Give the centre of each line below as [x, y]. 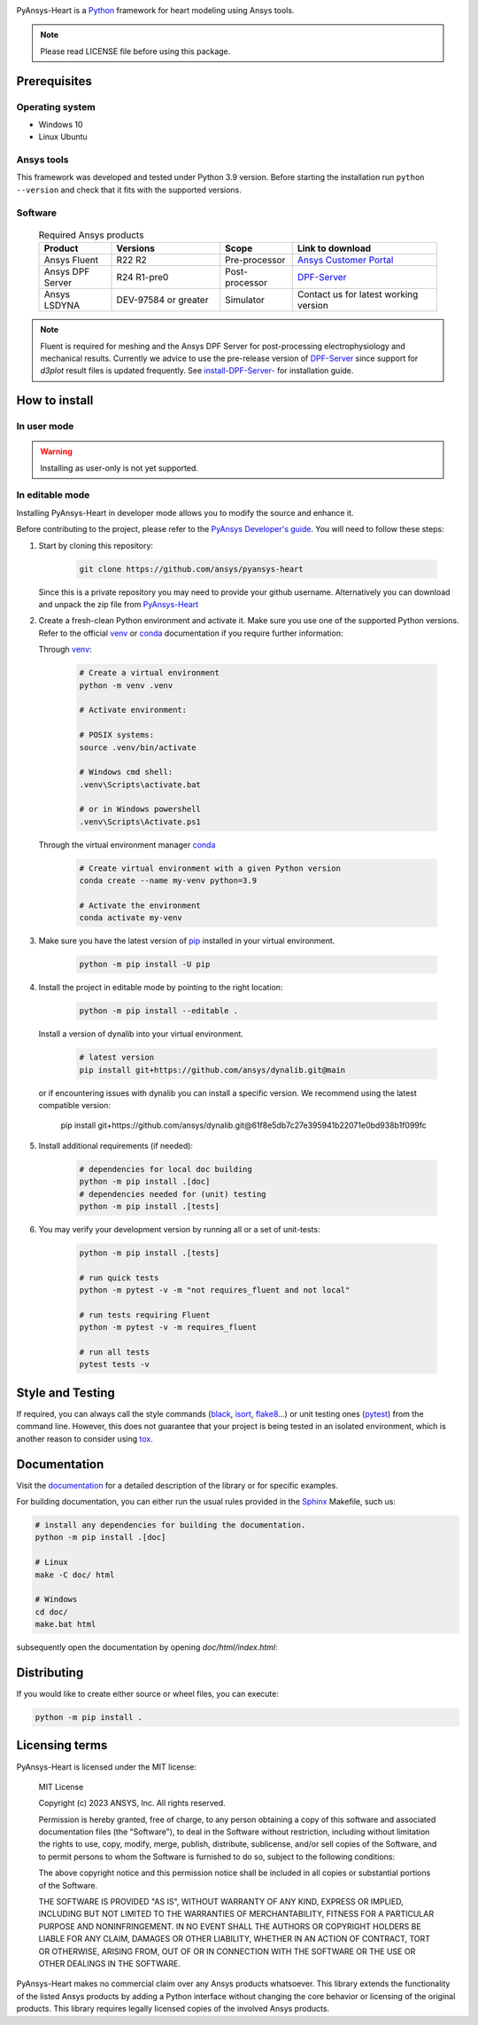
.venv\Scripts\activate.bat [140, 784]
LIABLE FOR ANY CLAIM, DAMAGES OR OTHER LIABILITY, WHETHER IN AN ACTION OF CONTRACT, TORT [235, 1939]
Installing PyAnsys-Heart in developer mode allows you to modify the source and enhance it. [185, 512]
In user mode [45, 426]
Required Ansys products [91, 235]
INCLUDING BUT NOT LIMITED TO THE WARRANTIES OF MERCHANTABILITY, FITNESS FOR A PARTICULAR [236, 1914]
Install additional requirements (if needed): [116, 1145]
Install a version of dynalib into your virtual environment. [141, 1034]
